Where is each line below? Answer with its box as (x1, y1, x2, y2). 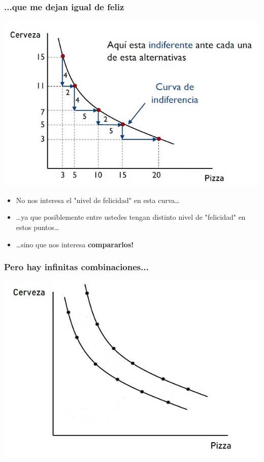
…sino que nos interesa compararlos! (16, 239, 134, 249)
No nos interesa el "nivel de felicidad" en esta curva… (16, 194, 180, 205)
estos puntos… (16, 221, 59, 232)
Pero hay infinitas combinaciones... (4, 261, 149, 273)
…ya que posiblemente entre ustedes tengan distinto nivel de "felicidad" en (16, 212, 246, 222)
